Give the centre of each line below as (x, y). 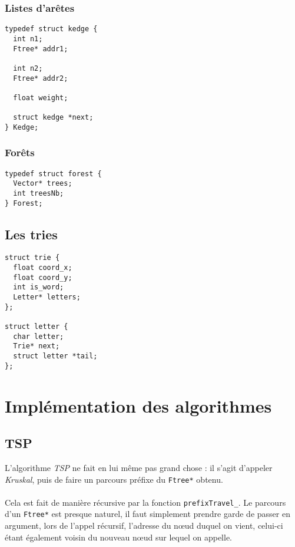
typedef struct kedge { (51, 29)
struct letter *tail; (55, 356)
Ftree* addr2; (41, 78)
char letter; (39, 336)
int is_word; (39, 287)
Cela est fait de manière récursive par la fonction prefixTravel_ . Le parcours (145, 502)
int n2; (28, 68)
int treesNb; (39, 193)
